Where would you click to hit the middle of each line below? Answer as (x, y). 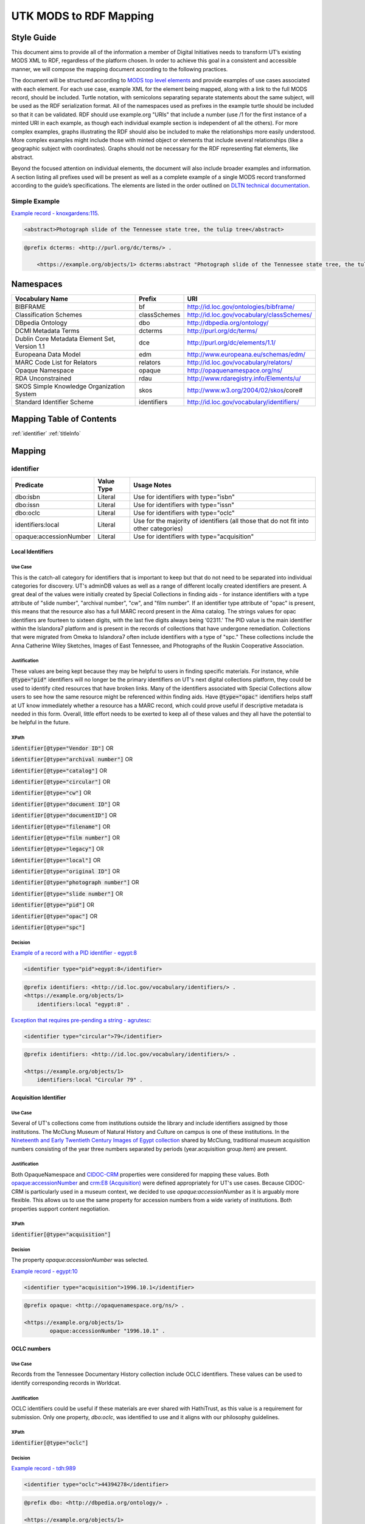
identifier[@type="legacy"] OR (57, 849)
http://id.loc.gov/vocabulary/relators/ (240, 362)
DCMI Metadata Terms (47, 330)
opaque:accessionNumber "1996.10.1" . (107, 1331)
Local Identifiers (33, 552)
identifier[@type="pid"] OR (53, 905)
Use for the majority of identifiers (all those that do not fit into (221, 521)
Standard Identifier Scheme (54, 402)
